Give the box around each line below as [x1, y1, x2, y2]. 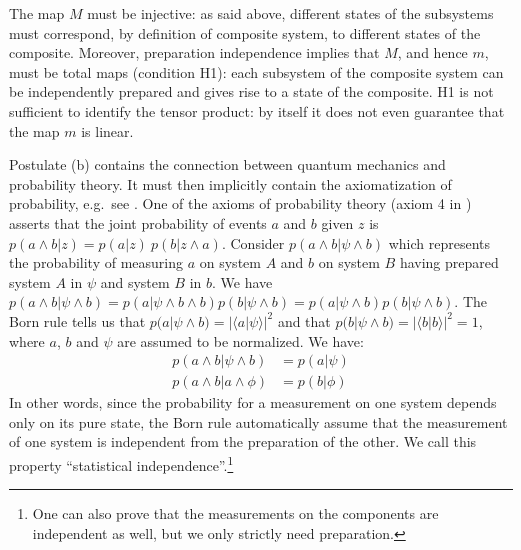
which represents [388, 232, 491, 253]
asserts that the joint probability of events [9, 212, 267, 233]
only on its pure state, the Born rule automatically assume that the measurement [9, 411, 508, 432]
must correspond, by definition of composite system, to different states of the [9, 22, 481, 43]
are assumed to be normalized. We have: [117, 330, 364, 351]
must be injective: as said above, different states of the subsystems [87, 3, 494, 23]
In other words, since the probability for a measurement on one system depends [9, 392, 497, 413]
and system [100, 271, 170, 292]
